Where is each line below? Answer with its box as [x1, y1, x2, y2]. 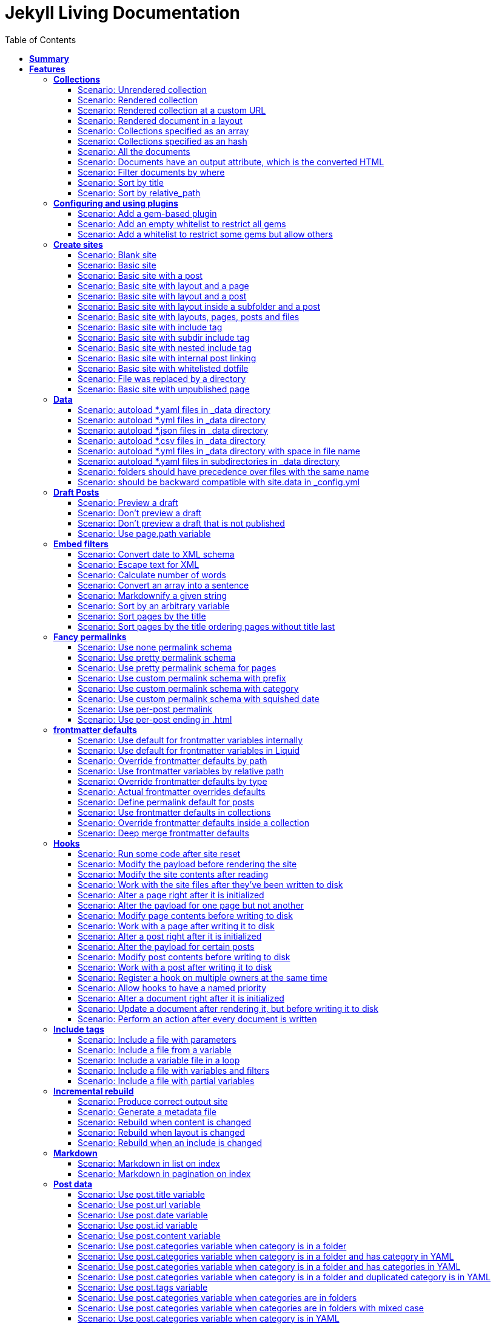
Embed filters [53, 538, 109, 549]
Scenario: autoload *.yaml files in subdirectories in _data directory [78, 456, 340, 466]
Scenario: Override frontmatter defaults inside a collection [78, 817, 309, 828]
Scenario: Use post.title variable [78, 1189, 205, 1199]
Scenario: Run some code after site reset [78, 848, 241, 859]
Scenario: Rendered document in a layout [78, 115, 243, 126]
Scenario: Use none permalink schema [78, 641, 232, 652]
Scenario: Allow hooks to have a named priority [78, 982, 267, 993]
